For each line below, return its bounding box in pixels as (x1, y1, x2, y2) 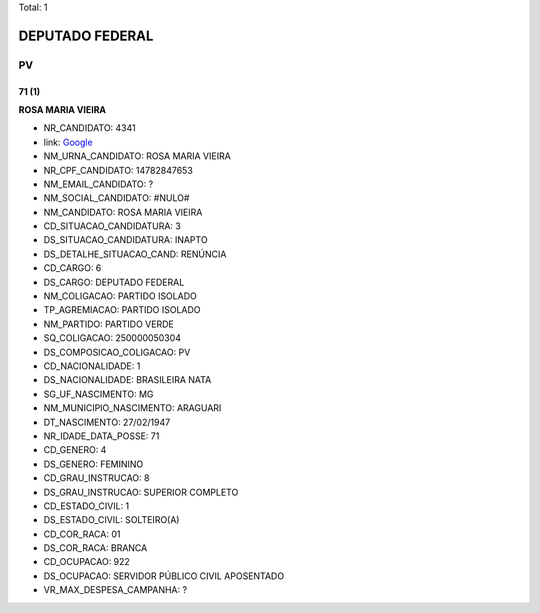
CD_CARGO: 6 (43, 262, 102, 274)
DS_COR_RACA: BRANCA (43, 542, 148, 554)
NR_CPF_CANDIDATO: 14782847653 (43, 164, 194, 176)
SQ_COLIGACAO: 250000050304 (43, 332, 182, 344)
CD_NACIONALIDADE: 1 (43, 360, 141, 372)
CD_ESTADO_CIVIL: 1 (43, 500, 130, 512)
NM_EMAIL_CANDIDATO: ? (43, 178, 154, 190)
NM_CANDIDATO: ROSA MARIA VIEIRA (43, 206, 203, 218)
